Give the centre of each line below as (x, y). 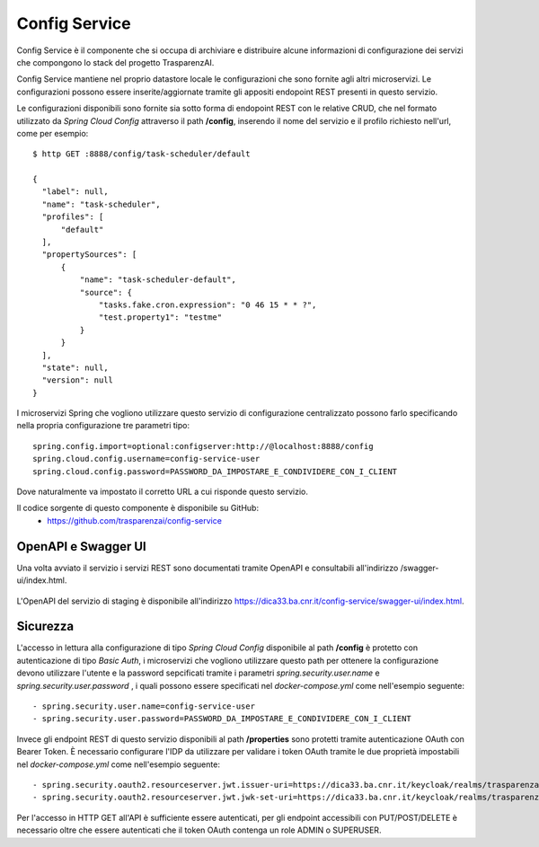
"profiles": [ (73, 217)
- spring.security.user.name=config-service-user (144, 706)
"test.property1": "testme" (161, 318)
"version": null (78, 380)
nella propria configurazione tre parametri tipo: (103, 426)
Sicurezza (45, 626)
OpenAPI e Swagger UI (82, 547)
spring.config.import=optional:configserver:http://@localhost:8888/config (203, 446)
